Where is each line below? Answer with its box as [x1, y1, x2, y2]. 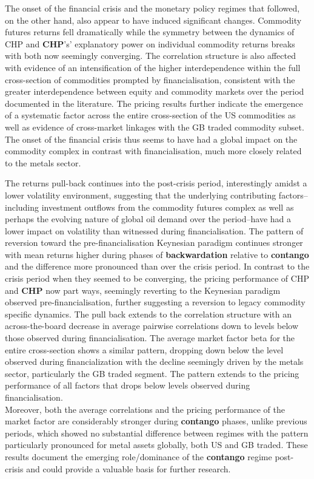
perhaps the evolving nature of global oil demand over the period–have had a [5, 212, 291, 225]
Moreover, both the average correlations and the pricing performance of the [5, 403, 286, 415]
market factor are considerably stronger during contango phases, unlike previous [5, 415, 307, 427]
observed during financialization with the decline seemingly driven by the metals [5, 355, 304, 368]
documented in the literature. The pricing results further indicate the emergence [5, 97, 303, 109]
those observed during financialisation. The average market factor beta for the [5, 331, 295, 344]
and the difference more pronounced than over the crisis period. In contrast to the [5, 260, 310, 273]
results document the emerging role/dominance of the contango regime [5, 450, 272, 463]
